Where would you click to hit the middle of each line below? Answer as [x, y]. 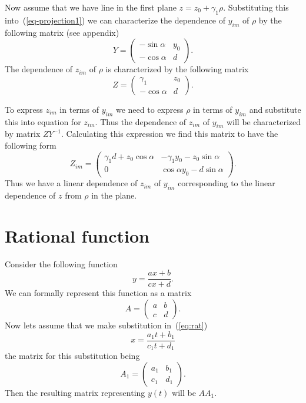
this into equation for [43, 121]
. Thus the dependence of [141, 121]
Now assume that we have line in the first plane [91, 7]
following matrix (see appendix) [62, 32]
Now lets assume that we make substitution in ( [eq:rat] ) [106, 325]
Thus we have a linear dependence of [71, 183]
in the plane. [114, 195]
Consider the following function [61, 263]
